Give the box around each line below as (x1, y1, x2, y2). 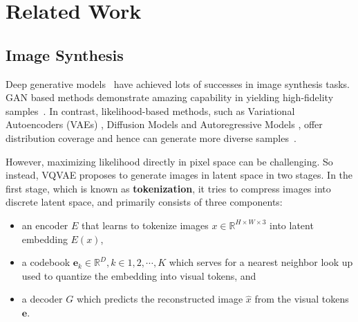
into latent (270, 217, 314, 232)
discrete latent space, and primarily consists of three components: (6, 195, 283, 209)
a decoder (21, 292, 63, 306)
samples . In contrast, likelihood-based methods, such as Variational (6, 103, 295, 118)
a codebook (21, 255, 70, 269)
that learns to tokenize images (82, 217, 209, 232)
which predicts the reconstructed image (76, 292, 243, 306)
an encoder (21, 217, 68, 232)
